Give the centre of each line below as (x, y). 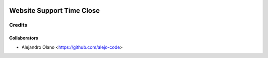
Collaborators (24, 38)
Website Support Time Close (55, 11)
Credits (18, 25)
